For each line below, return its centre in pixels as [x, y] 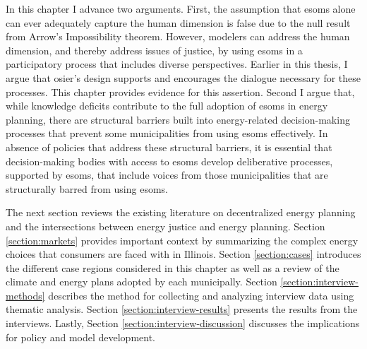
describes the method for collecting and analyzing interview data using [201, 295]
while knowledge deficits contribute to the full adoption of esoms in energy [167, 106]
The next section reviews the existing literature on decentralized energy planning [181, 212]
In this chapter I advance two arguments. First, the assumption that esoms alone [181, 8]
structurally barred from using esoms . [87, 188]
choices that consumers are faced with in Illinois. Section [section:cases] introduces [183, 254]
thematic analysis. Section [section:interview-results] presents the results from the [182, 309]
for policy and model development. [81, 337]
